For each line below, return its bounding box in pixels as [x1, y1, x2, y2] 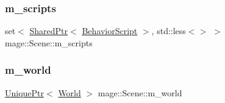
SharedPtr [29, 24, 68, 37]
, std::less [151, 24, 186, 37]
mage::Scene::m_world [98, 86, 182, 99]
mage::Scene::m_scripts [5, 36, 93, 49]
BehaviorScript [82, 24, 138, 37]
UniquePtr [5, 86, 45, 99]
